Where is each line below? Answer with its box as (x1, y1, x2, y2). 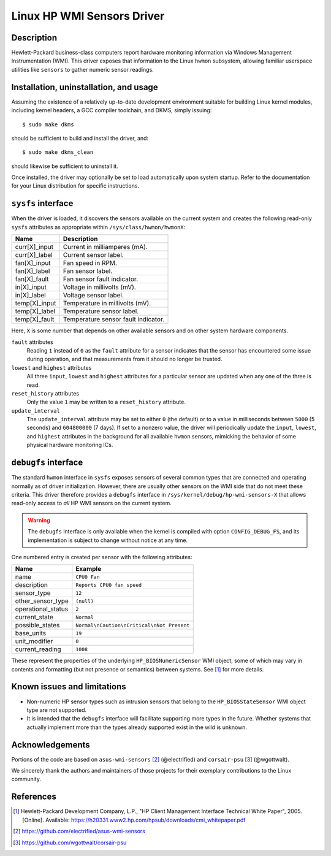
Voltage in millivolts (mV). (63, 283, 136, 291)
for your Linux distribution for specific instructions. (11, 182, 140, 189)
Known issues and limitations (11, 681, 126, 692)
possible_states (15, 621, 60, 630)
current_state (15, 613, 53, 622)
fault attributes (11, 338, 53, 346)
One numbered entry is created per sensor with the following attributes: (11, 553, 192, 560)
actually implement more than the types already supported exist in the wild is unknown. (26, 724, 248, 731)
